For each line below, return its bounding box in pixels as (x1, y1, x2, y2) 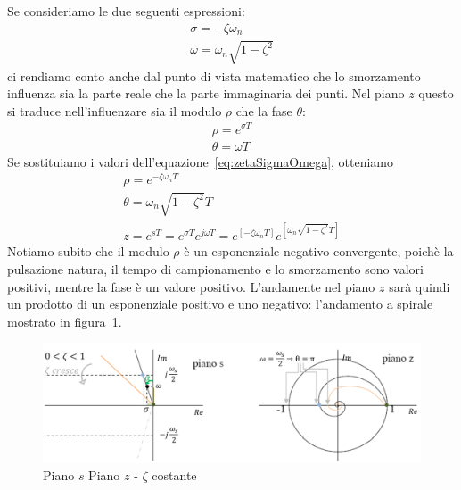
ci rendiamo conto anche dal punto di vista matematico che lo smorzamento (7, 66, 421, 85)
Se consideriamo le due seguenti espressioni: (7, 2, 245, 20)
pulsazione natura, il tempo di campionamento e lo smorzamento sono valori (7, 259, 424, 278)
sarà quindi (389, 277, 450, 295)
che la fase (235, 101, 292, 120)
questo (418, 84, 454, 103)
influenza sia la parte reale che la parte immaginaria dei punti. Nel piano (7, 84, 405, 103)
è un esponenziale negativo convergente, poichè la (184, 242, 454, 261)
